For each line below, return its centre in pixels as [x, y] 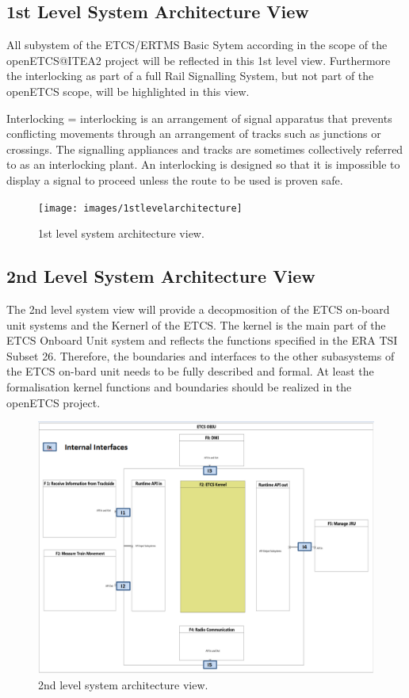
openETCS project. [54, 402]
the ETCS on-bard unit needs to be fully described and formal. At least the [190, 371]
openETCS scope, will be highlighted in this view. [128, 91]
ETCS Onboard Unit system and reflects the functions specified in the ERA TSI [202, 340]
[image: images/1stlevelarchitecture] [140, 208]
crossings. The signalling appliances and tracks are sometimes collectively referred [205, 149]
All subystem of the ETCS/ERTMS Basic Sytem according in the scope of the [197, 45]
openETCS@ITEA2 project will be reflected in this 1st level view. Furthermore [199, 60]
